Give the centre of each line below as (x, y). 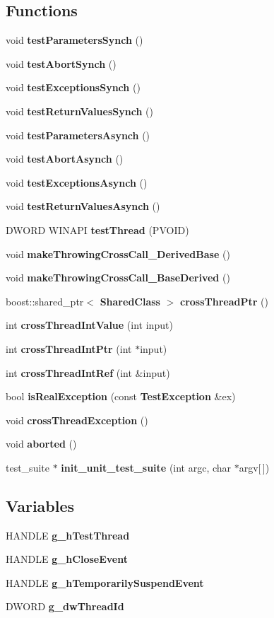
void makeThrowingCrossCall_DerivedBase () (118, 253)
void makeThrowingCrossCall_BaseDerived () (118, 278)
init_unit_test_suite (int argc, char (146, 467)
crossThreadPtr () (224, 301)
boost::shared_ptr (45, 301)
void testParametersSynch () (75, 40)
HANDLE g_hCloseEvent (67, 559)
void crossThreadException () (77, 420)
